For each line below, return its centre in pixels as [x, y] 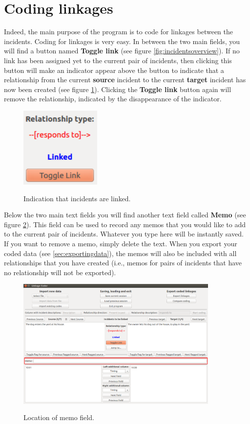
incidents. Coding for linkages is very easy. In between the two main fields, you [122, 41]
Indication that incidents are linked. [77, 198]
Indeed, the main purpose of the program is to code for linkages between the [118, 32]
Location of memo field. [59, 417]
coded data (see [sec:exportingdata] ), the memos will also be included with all [120, 253]
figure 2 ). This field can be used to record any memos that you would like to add [125, 224]
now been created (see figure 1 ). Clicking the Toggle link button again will [118, 89]
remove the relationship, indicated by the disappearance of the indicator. [113, 99]
